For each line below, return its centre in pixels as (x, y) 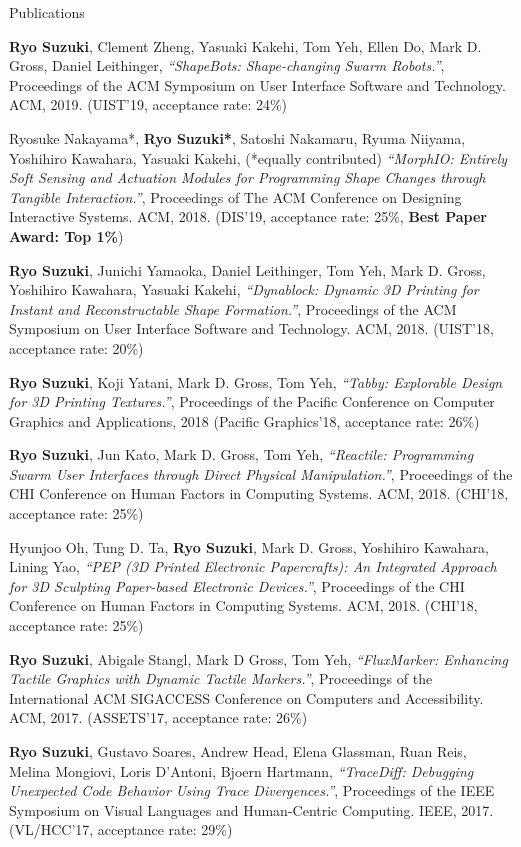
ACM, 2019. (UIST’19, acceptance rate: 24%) (148, 104)
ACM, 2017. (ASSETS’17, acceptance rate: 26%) (158, 717)
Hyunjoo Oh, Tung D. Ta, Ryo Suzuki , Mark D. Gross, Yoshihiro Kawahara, (249, 546)
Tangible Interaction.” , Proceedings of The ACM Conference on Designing (235, 196)
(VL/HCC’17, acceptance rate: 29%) (121, 829)
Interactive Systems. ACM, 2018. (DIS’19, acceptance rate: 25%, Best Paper (248, 216)
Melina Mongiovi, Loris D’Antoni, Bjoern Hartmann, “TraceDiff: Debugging (241, 770)
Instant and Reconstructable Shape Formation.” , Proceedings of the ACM (233, 308)
